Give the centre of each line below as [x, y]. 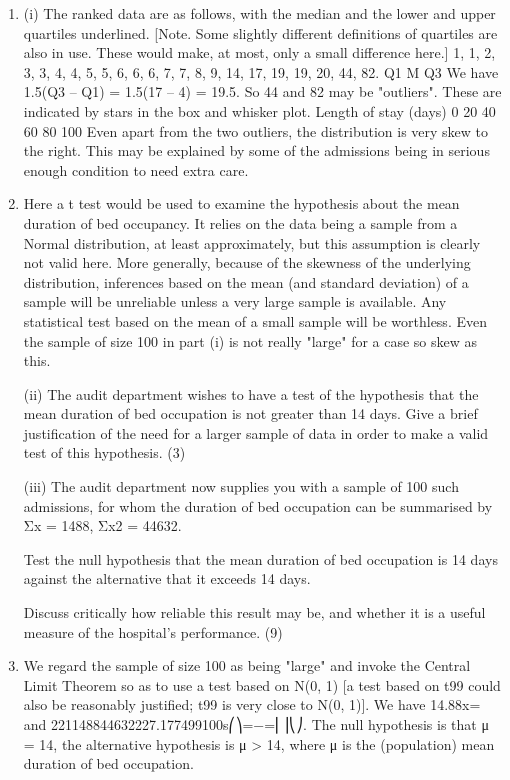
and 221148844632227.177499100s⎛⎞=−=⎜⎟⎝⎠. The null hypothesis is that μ [256, 724]
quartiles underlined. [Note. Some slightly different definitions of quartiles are [260, 32]
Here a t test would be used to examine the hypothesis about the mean [241, 203]
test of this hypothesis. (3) [104, 452]
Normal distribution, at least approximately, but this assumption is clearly [252, 242]
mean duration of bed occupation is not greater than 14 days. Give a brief [250, 413]
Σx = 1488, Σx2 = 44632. [102, 525]
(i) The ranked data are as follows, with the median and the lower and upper [259, 13]
